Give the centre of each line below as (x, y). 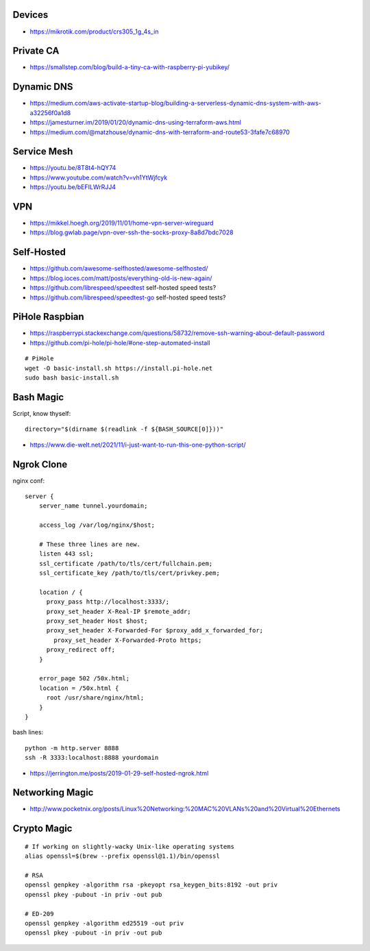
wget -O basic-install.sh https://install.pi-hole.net (119, 368)
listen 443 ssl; (66, 554)
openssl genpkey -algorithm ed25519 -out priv (104, 923)
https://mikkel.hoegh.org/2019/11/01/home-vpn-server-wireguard (122, 223)
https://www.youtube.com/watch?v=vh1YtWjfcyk (99, 177)
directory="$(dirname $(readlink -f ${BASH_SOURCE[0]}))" (124, 429)
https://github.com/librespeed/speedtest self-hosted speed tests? (123, 288)
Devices (30, 15)
